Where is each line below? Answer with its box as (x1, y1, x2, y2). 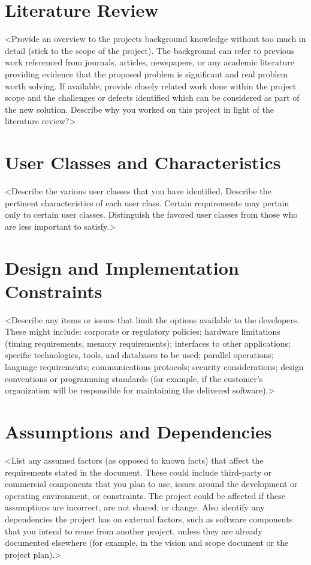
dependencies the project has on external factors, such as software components (5, 512, 293, 525)
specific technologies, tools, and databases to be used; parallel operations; (5, 348, 274, 361)
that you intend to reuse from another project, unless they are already (5, 524, 262, 537)
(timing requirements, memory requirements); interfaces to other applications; (5, 336, 291, 349)
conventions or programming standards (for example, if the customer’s (5, 372, 263, 384)
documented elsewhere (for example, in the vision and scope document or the (5, 536, 289, 549)
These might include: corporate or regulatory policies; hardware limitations (5, 325, 280, 338)
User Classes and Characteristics (5, 150, 281, 175)
